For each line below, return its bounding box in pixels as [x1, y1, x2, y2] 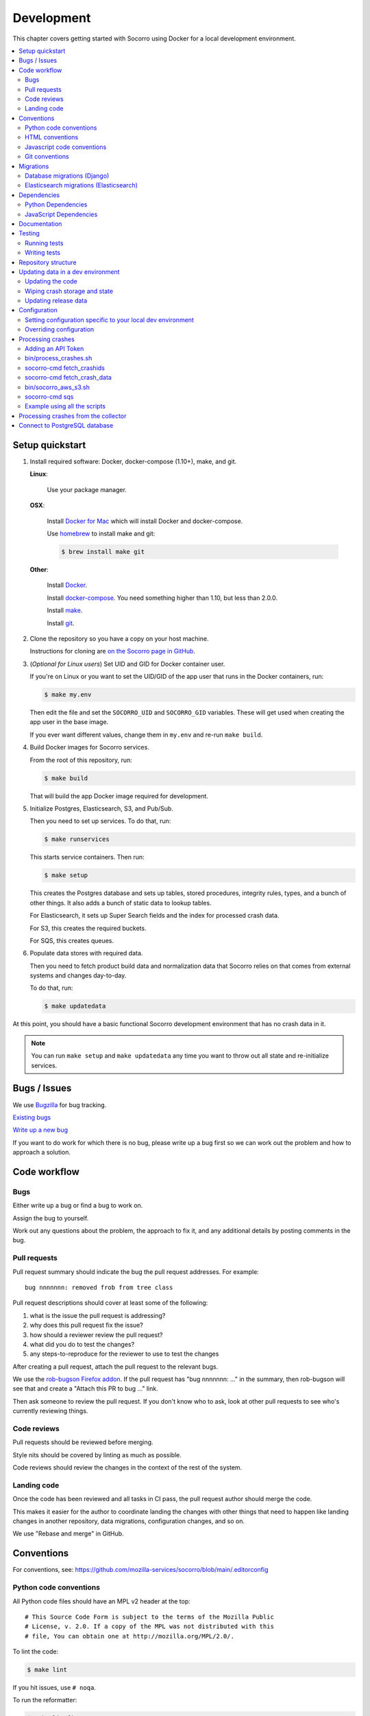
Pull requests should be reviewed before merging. [12, 1438, 153, 1446]
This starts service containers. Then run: [29, 853, 145, 861]
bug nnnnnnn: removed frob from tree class [25, 1284, 173, 1291]
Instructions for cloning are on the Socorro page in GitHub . [29, 647, 195, 656]
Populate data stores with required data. [29, 949, 143, 958]
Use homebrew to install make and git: [47, 529, 156, 538]
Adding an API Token [25, 345, 84, 353]
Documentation [18, 220, 62, 228]
